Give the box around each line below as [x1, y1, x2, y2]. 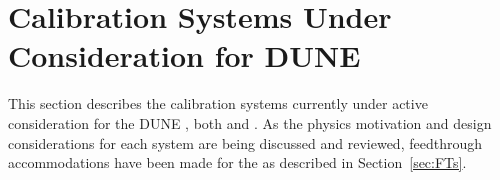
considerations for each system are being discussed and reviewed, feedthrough [8, 132, 482, 153]
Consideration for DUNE [8, 35, 361, 76]
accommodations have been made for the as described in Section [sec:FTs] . [8, 152, 467, 173]
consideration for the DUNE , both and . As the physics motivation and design [8, 112, 492, 133]
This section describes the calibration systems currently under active [8, 93, 428, 114]
